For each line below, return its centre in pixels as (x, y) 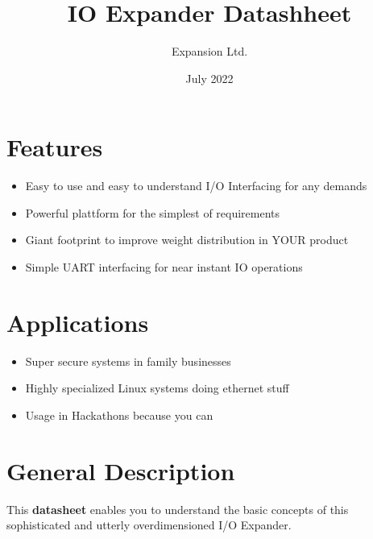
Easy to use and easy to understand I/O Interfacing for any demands (196, 186)
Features (55, 147)
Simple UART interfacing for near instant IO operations (164, 267)
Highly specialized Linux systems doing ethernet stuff (157, 388)
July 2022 (209, 78)
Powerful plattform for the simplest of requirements (153, 212)
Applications (78, 322)
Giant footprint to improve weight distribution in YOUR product (187, 240)
